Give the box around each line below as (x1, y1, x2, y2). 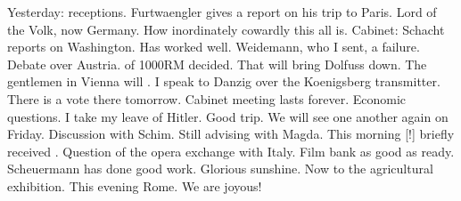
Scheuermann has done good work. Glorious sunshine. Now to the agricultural (7, 159, 433, 178)
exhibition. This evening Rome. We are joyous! (7, 176, 262, 195)
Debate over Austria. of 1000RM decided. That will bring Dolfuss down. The (7, 54, 427, 73)
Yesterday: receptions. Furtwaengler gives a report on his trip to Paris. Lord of (7, 3, 437, 20)
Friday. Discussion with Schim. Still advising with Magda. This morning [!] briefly (7, 125, 455, 143)
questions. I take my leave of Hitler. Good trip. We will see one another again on (7, 107, 449, 125)
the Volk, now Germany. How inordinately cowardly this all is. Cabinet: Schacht (7, 20, 445, 38)
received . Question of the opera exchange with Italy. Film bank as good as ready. (7, 141, 455, 160)
